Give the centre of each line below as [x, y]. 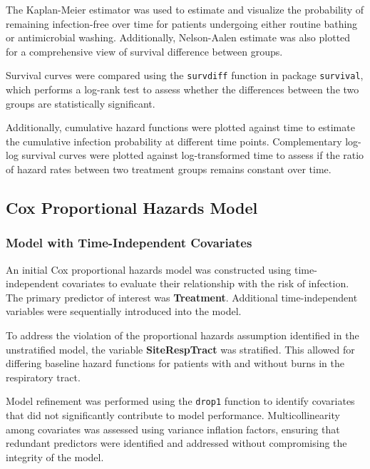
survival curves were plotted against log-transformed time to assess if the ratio [193, 155]
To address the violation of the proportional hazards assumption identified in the [183, 335]
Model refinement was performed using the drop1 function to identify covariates [180, 401]
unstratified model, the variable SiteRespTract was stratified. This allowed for [180, 349]
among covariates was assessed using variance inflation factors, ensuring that [173, 429]
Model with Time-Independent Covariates [129, 243]
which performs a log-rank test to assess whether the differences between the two [183, 89]
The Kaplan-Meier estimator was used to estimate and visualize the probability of [185, 9]
